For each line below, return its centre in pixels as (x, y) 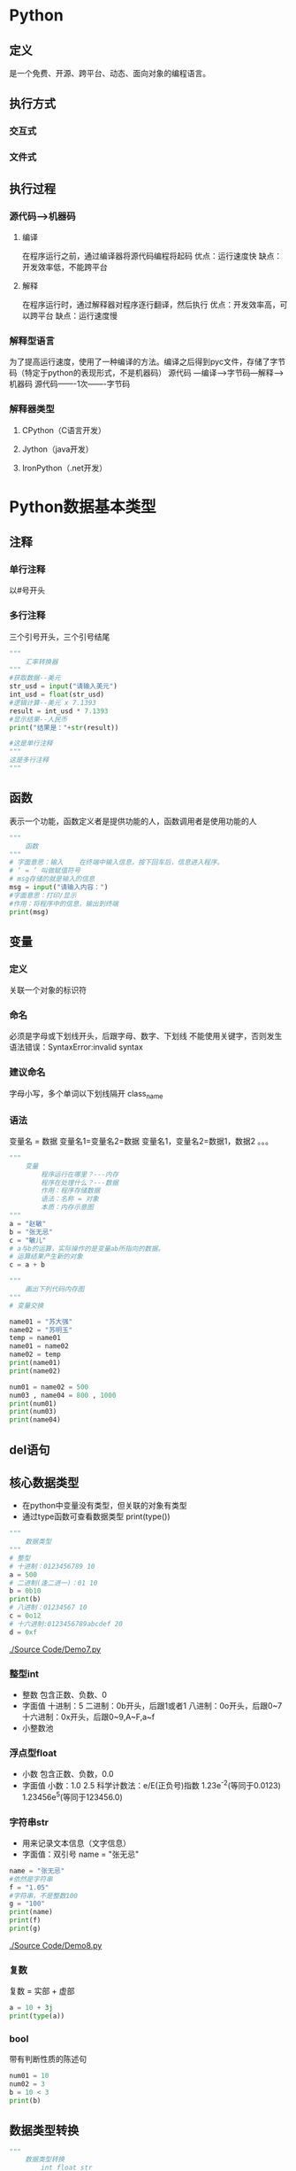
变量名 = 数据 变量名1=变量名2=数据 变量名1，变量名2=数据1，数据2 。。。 (141, 1141)
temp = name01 (35, 1338)
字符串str (29, 1822)
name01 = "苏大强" (41, 1322)
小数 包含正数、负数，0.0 (68, 1774)
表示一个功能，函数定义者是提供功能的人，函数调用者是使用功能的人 (133, 821)
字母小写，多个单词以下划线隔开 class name (86, 1094)
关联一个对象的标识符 (48, 990)
